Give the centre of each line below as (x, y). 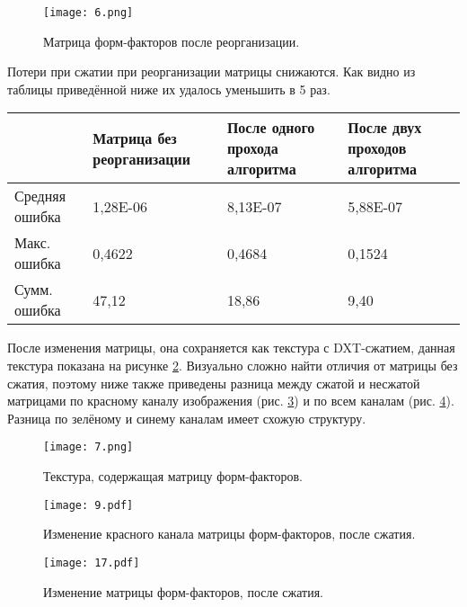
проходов (377, 148)
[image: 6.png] (88, 13)
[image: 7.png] (88, 447)
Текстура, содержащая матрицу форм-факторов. (173, 476)
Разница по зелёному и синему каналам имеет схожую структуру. (187, 418)
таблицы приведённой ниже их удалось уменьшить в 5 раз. (169, 89)
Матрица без (135, 138)
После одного (271, 128)
